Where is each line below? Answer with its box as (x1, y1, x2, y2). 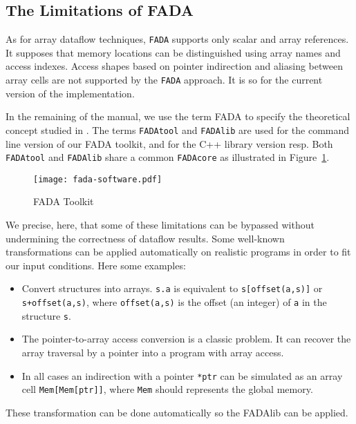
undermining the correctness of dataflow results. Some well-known (6, 231, 285, 245)
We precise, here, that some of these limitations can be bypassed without (6, 218, 315, 232)
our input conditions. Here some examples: (6, 258, 186, 272)
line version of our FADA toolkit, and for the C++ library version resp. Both (6, 136, 333, 151)
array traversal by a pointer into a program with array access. (21, 345, 284, 359)
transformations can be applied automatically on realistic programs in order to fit (6, 244, 351, 259)
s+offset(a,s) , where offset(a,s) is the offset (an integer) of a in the (21, 295, 327, 309)
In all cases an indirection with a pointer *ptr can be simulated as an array (21, 368, 343, 383)
